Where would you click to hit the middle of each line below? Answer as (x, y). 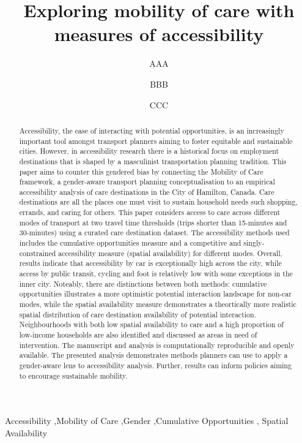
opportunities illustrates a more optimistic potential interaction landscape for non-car (155, 294)
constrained (38, 253)
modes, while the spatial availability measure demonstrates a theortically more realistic (158, 304)
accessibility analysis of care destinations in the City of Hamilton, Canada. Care (147, 191)
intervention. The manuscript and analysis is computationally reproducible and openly (157, 345)
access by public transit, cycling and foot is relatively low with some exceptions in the (156, 274)
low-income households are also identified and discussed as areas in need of (138, 335)
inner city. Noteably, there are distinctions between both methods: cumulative (143, 283)
